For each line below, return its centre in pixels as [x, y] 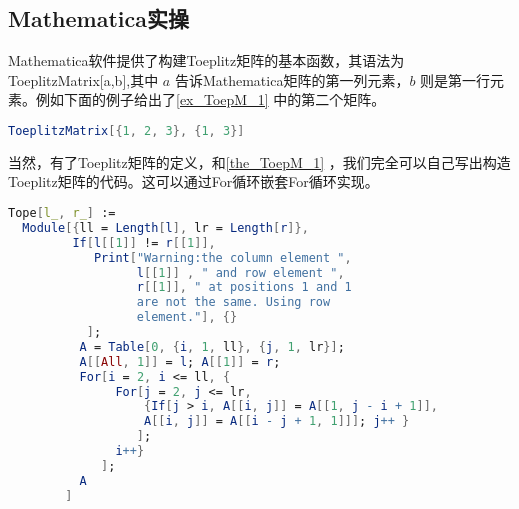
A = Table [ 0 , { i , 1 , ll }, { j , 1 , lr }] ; [212, 346]
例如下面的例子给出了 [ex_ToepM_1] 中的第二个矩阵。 [210, 99]
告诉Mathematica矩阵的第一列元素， [292, 79]
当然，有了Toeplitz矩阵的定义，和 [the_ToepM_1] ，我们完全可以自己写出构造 [259, 161]
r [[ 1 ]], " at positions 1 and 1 [244, 287]
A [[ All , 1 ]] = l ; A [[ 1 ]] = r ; [180, 361]
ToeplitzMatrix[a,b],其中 [83, 79]
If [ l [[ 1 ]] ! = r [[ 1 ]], [144, 242]
